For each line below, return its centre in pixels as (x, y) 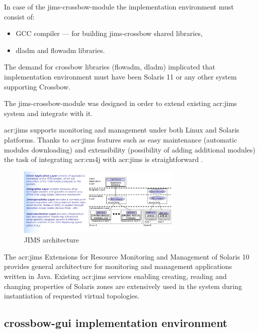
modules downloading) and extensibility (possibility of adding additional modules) (130, 149)
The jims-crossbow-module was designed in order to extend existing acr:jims (121, 103)
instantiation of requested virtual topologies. (72, 296)
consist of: (19, 16)
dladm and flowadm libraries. (60, 50)
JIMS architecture (52, 240)
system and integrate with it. (48, 113)
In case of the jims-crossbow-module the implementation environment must (119, 6)
